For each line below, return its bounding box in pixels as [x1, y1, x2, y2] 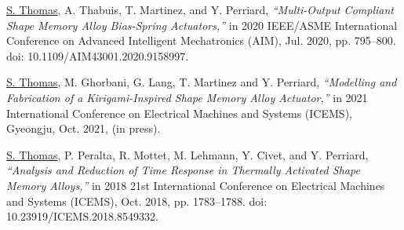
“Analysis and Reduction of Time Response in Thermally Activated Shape [6, 162, 360, 178]
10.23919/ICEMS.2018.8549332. [6, 208, 158, 225]
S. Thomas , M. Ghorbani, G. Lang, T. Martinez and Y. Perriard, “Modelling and [6, 74, 397, 90]
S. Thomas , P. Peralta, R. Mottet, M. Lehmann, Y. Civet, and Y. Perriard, [6, 146, 369, 162]
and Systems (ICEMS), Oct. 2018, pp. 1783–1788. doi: [6, 192, 268, 209]
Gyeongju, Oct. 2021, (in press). [6, 120, 161, 137]
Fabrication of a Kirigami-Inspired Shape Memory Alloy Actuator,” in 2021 [6, 89, 368, 105]
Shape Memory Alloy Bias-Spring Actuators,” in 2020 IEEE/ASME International [6, 16, 398, 33]
